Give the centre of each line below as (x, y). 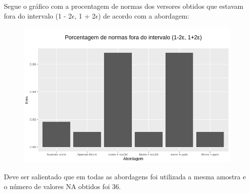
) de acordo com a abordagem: (144, 15)
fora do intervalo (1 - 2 (38, 15)
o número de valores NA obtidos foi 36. (62, 186)
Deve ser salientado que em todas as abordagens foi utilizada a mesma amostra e (125, 176)
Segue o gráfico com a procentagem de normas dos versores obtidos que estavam (124, 6)
